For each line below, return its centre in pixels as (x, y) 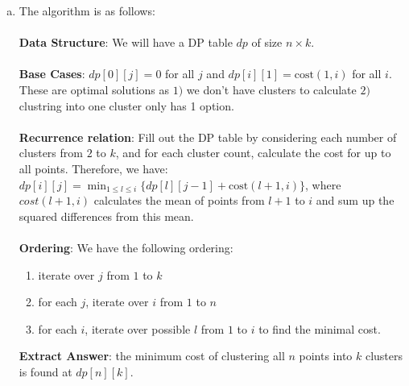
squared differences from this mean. (106, 216)
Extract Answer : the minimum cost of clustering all (152, 356)
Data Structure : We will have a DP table (126, 42)
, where (323, 184)
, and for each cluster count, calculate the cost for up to (253, 153)
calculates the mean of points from (179, 200)
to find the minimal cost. (320, 328)
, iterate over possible (138, 328)
